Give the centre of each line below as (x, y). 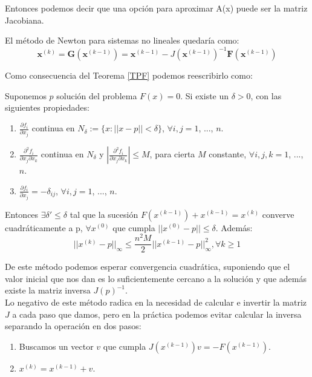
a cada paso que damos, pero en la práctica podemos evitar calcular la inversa (157, 314)
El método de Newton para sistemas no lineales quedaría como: (122, 40)
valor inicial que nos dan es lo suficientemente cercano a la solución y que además (156, 278)
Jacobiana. (24, 20)
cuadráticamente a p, (44, 227)
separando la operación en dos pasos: (73, 326)
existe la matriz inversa (48, 290)
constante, (228, 154)
